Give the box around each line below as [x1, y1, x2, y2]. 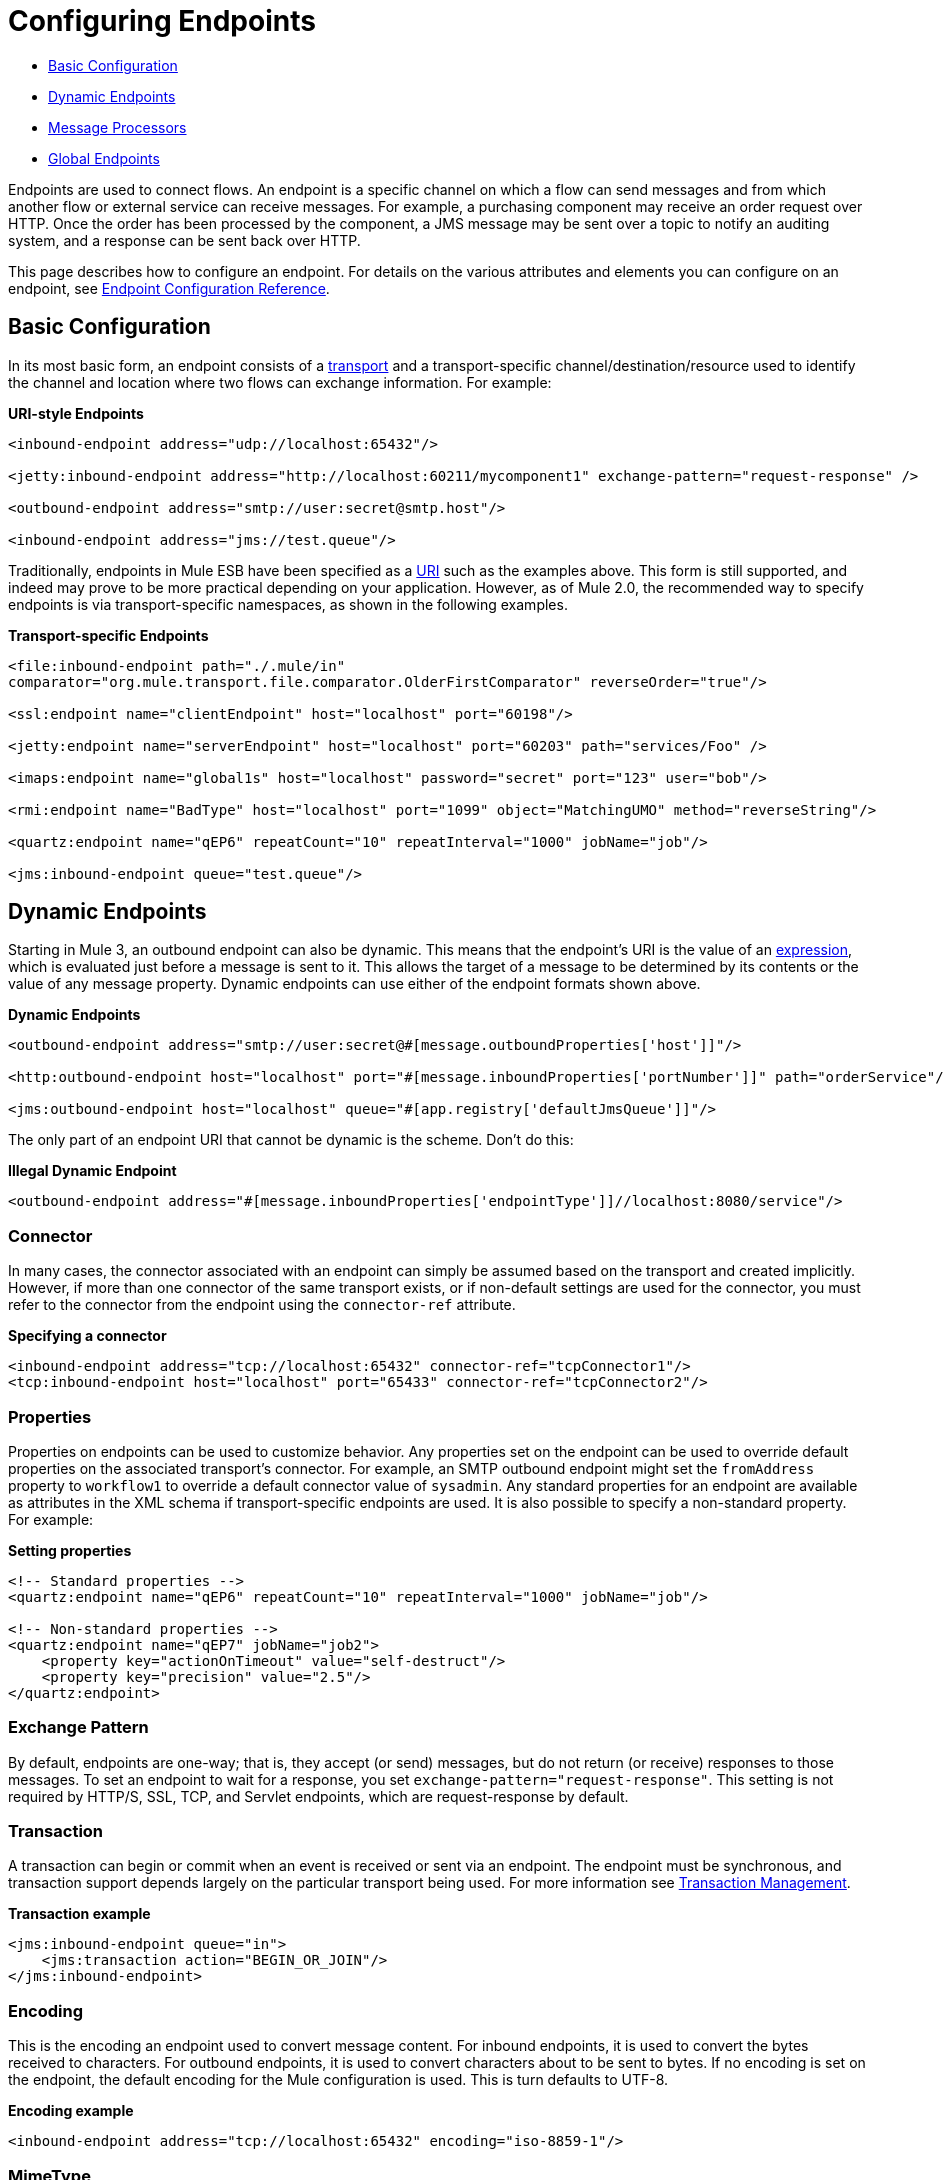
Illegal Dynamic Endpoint [8, 1162, 177, 1180]
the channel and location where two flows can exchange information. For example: [8, 373, 552, 391]
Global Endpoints [48, 149, 160, 167]
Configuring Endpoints [8, 4, 316, 38]
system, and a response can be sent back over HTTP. [8, 231, 361, 249]
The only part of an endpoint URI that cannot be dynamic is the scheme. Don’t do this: [8, 1131, 574, 1149]
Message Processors [48, 118, 187, 136]
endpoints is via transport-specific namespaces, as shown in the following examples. [8, 595, 568, 613]
